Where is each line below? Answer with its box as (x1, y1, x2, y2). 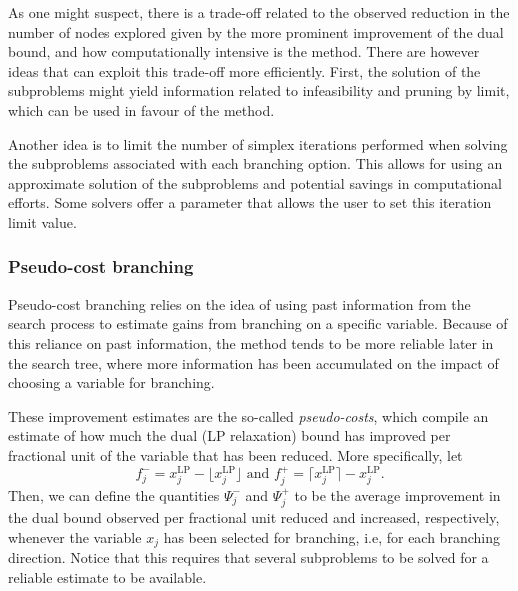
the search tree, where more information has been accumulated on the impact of (8, 352, 499, 373)
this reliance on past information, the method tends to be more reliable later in (8, 332, 494, 353)
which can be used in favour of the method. (8, 99, 275, 120)
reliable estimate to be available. (8, 566, 207, 587)
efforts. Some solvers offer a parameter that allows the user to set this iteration (8, 192, 492, 213)
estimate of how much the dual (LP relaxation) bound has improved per (8, 425, 451, 446)
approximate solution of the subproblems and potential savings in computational (8, 172, 503, 193)
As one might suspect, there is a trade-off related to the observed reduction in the (8, 2, 510, 22)
